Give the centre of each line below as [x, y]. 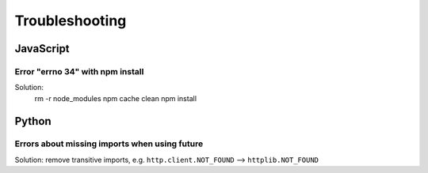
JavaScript [42, 49]
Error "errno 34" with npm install [79, 71]
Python [33, 121]
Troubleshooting [71, 21]
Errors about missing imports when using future [109, 144]
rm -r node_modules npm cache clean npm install [116, 98]
